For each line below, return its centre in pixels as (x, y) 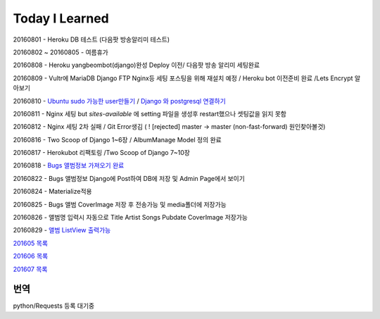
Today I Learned (61, 18)
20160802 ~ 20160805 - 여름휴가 (61, 52)
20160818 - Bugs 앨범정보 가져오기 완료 (69, 165)
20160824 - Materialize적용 (52, 192)
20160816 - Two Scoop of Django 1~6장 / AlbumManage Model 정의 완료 (117, 139)
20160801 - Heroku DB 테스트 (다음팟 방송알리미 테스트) (91, 39)
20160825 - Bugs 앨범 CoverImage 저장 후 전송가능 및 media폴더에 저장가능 (120, 204)
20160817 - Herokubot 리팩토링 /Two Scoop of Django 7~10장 (101, 153)
